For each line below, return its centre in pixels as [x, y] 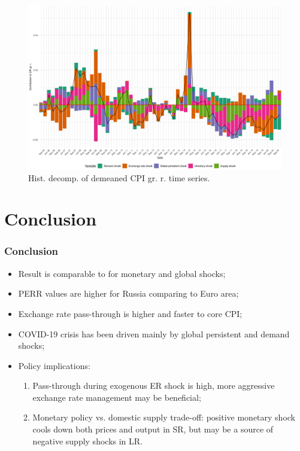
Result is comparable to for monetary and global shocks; [122, 273]
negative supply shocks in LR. [87, 441]
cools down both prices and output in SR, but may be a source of [153, 429]
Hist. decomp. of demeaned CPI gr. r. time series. [119, 177]
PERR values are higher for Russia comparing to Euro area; [128, 293]
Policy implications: [54, 365]
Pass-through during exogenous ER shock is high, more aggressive [154, 386]
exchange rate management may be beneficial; [117, 397]
